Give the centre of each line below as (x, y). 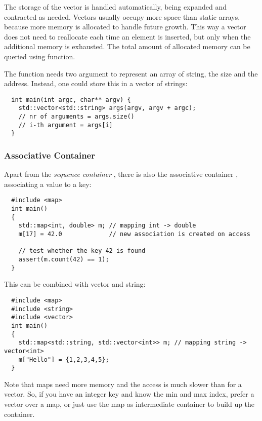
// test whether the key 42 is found (82, 251)
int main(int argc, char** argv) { (71, 100)
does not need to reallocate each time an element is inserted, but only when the (127, 36)
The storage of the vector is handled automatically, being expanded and (116, 7)
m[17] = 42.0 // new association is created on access (134, 234)
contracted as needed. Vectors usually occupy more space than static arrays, (122, 16)
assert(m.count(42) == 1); (64, 260)
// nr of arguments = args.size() (76, 117)
